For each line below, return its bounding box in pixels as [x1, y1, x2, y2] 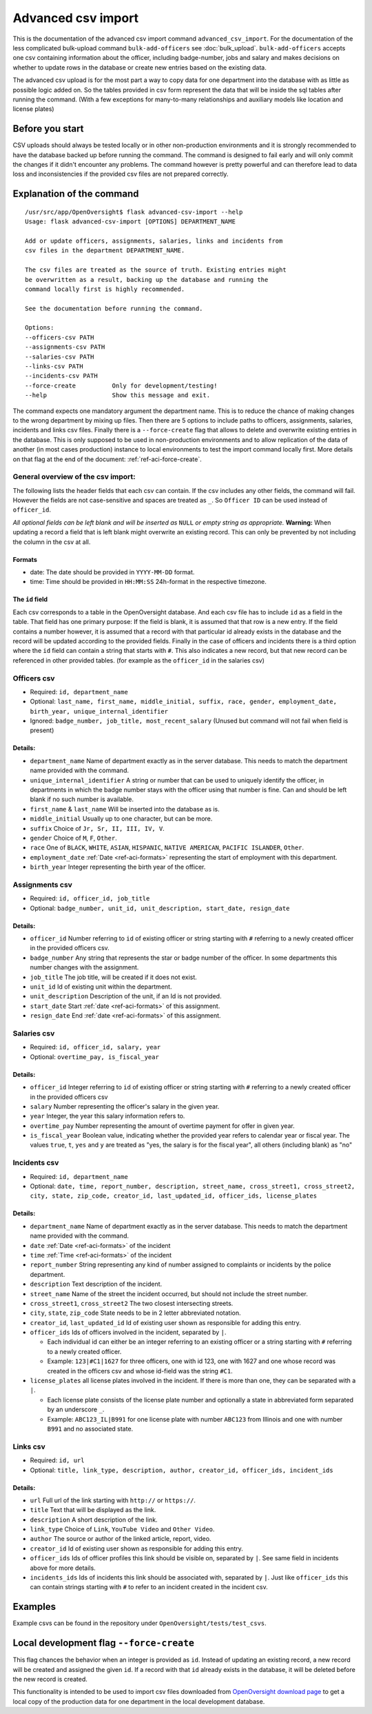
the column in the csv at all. [12, 538, 91, 546]
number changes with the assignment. [30, 963, 139, 971]
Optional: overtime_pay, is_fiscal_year [30, 1052, 160, 1061]
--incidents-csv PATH [25, 372, 98, 380]
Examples [12, 1601, 56, 1613]
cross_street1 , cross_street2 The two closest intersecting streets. [30, 1299, 234, 1307]
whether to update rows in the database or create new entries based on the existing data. [12, 63, 267, 72]
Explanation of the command [12, 188, 139, 200]
